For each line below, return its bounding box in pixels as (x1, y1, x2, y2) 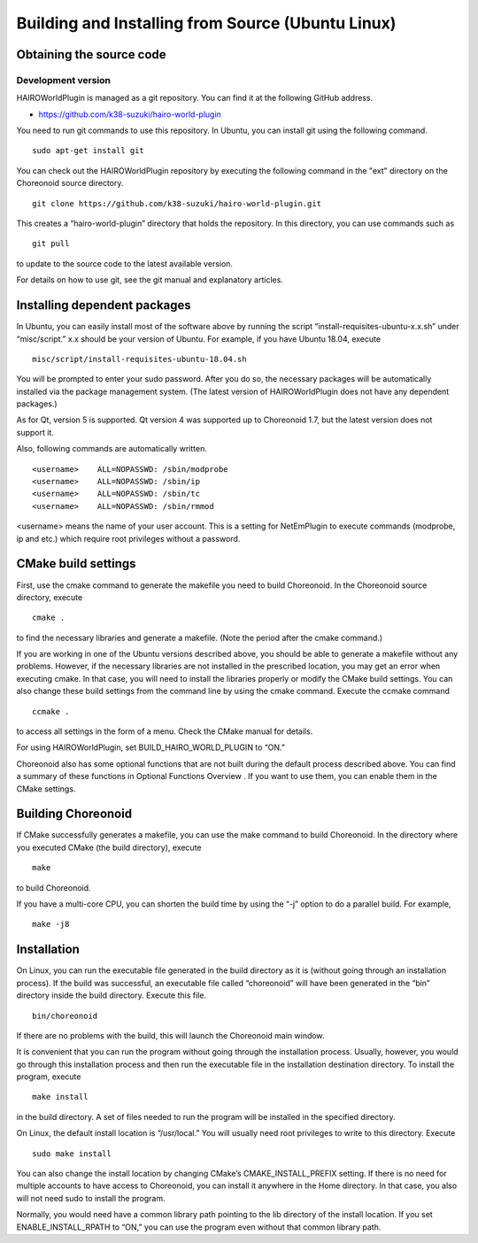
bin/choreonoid (32, 1010, 98, 1021)
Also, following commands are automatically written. (16, 444, 207, 454)
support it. (16, 427, 55, 437)
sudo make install (32, 1148, 112, 1159)
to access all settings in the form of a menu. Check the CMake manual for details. (16, 726, 313, 737)
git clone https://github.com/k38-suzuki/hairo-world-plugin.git (32, 198, 322, 208)
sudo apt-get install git (32, 146, 145, 156)
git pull (32, 239, 70, 249)
